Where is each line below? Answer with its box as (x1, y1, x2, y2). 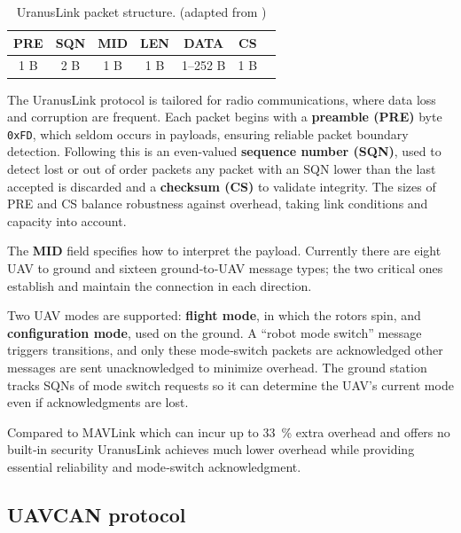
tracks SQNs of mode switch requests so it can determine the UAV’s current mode (7, 375, 454, 394)
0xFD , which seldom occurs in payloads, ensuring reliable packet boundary (7, 124, 409, 143)
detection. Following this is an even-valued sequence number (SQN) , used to (7, 142, 441, 161)
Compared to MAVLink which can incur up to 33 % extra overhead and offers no (7, 422, 450, 441)
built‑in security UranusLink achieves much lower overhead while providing (7, 440, 415, 459)
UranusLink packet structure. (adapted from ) (16, 3, 267, 20)
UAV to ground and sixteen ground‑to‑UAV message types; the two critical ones (7, 258, 443, 277)
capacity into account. (7, 211, 127, 230)
